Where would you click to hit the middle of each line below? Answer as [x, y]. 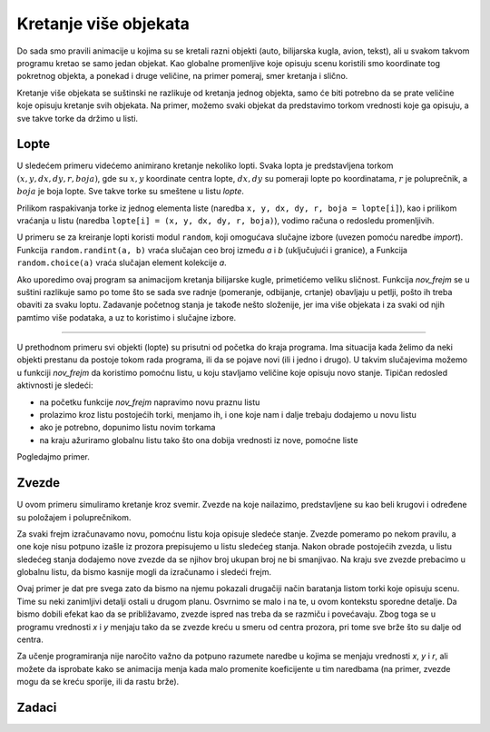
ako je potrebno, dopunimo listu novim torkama [127, 428]
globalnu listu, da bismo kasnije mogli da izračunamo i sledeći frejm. [144, 572]
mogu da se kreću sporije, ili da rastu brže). [98, 682]
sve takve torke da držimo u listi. [78, 118]
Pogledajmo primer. [54, 457]
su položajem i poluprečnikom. [74, 517]
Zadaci [37, 708]
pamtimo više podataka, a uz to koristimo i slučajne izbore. [127, 317]
